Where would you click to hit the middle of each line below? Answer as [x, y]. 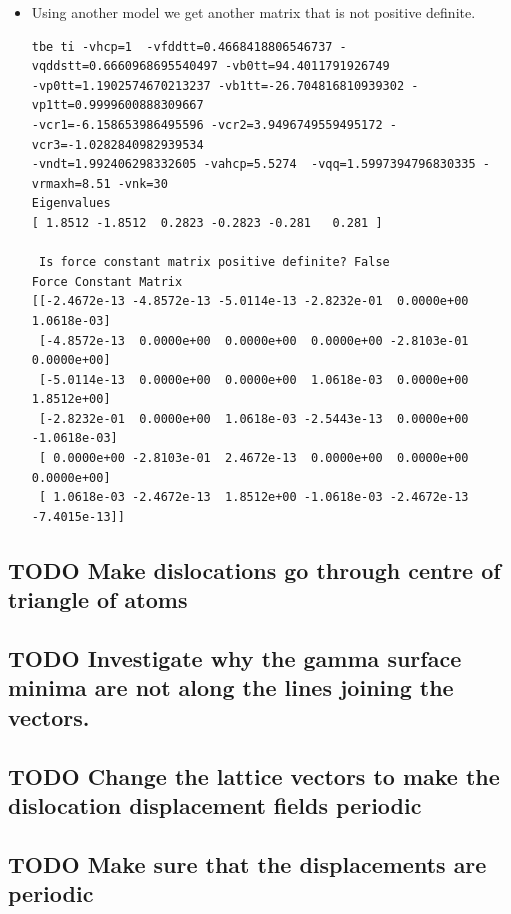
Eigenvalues [71, 203]
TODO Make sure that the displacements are [247, 863]
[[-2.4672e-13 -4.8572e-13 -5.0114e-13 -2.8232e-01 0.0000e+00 [250, 301]
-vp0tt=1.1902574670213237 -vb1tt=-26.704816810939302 [218, 85]
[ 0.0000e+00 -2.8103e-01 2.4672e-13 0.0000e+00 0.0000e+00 [253, 458]
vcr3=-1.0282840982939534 [117, 144]
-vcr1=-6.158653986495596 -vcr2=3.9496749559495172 [207, 124]
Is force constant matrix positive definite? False [214, 262]
